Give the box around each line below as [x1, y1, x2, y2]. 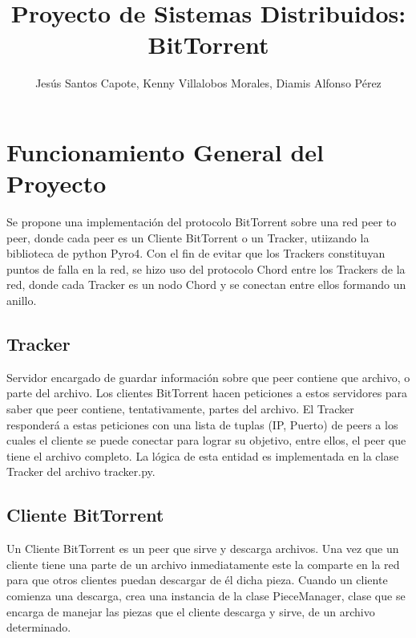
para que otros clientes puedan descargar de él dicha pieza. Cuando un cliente [6, 571, 388, 588]
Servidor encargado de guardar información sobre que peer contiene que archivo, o [6, 368, 410, 385]
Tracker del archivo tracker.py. [6, 463, 155, 480]
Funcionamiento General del [6, 135, 324, 168]
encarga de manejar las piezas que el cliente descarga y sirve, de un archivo [6, 603, 375, 620]
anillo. [6, 292, 37, 308]
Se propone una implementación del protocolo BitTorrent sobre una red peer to [6, 213, 397, 230]
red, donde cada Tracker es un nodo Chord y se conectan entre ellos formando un [6, 276, 406, 293]
